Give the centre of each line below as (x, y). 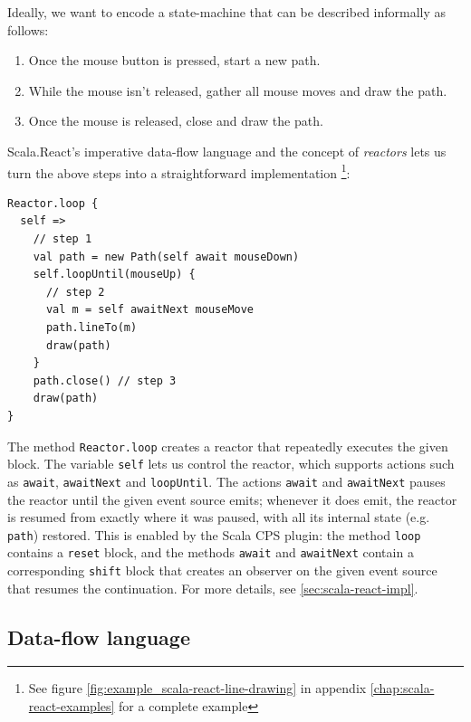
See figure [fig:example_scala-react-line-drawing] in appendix (197, 688)
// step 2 (75, 292)
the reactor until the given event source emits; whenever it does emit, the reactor (232, 499)
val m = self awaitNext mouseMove (150, 310)
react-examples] (72, 706)
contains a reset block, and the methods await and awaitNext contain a (211, 552)
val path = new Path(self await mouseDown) (166, 256)
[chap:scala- (402, 688)
